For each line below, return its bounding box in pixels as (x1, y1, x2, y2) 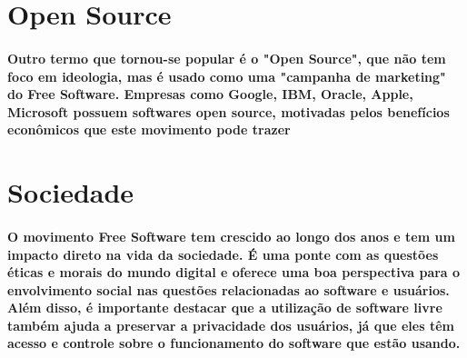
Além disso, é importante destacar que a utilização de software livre (7, 298, 442, 317)
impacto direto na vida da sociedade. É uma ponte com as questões (7, 244, 439, 264)
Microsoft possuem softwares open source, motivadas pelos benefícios (7, 102, 450, 121)
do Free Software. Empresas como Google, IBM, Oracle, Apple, (7, 85, 413, 104)
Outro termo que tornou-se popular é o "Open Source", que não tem (7, 48, 446, 67)
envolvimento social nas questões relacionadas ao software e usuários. (7, 280, 450, 299)
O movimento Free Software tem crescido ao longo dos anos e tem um (7, 226, 455, 245)
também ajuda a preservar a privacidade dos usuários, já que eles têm (7, 315, 454, 334)
